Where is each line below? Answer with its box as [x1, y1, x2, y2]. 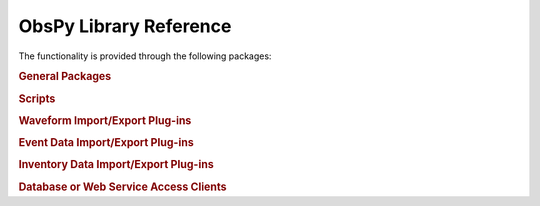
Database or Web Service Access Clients [18, 180, 227, 194]
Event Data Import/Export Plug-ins [18, 136, 194, 150]
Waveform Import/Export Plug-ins [18, 113, 192, 127]
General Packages [18, 70, 112, 84]
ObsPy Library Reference [18, 15, 232, 37]
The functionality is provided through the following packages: [18, 50, 272, 62]
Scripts [18, 91, 56, 105]
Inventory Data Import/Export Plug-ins [18, 158, 214, 172]
